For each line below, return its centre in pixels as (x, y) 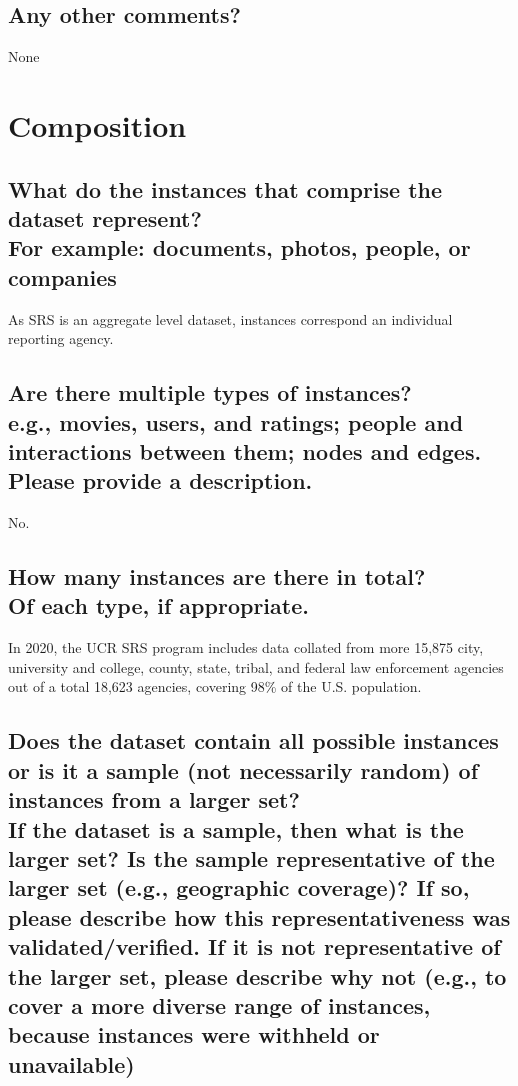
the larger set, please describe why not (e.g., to (257, 975)
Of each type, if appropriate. (158, 605)
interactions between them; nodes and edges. (245, 450)
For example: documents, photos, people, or (239, 247)
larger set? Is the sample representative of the (251, 858)
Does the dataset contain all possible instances (253, 740)
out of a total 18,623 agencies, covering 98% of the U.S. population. (215, 686)
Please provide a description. (160, 480)
